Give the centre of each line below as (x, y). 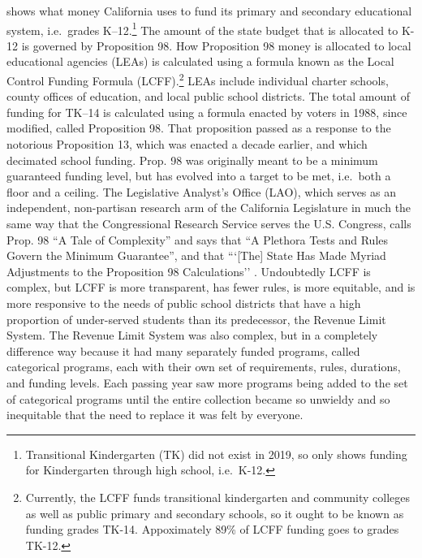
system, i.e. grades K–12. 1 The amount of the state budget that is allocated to (202, 28)
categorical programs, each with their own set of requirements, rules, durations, (204, 367)
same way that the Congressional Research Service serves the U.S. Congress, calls (209, 224)
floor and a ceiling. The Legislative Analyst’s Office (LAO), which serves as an (201, 191)
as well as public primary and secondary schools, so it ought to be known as (215, 513)
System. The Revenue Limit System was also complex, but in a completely (192, 335)
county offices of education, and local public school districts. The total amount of (208, 96)
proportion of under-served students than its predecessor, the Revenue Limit (196, 319)
